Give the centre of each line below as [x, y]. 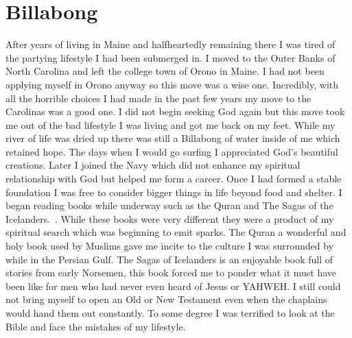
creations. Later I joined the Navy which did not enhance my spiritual [153, 165]
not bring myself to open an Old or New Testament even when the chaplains [166, 299]
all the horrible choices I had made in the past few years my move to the [159, 98]
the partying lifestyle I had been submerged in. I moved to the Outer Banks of [171, 57]
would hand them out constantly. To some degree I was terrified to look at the [170, 313]
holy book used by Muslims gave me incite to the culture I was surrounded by [170, 246]
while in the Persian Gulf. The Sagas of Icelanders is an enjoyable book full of [169, 259]
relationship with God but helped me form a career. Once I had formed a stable [174, 179]
